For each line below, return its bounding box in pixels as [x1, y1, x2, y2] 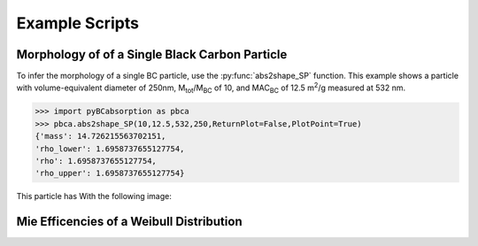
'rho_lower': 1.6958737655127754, [35, 143, 185, 154]
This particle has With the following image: [16, 191, 172, 202]
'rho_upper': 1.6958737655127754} [35, 168, 185, 179]
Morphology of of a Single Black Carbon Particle [16, 47, 288, 62]
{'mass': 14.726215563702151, [35, 131, 166, 142]
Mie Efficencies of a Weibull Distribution [16, 214, 243, 229]
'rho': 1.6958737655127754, [35, 156, 157, 165]
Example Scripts [16, 13, 139, 33]
